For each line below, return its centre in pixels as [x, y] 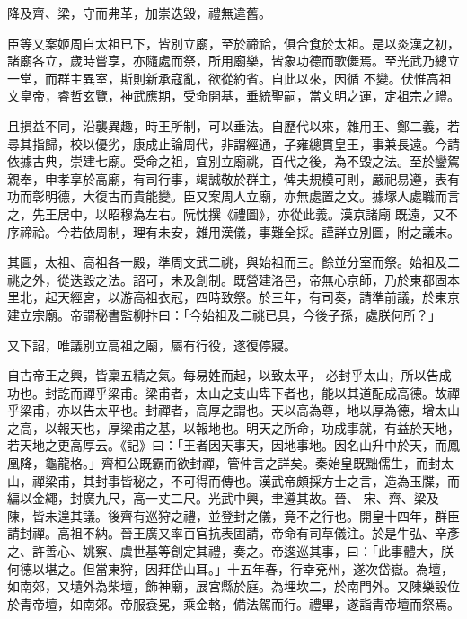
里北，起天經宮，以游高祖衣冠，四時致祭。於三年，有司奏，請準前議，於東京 [233, 297]
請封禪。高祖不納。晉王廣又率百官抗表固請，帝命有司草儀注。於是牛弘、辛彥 [233, 533]
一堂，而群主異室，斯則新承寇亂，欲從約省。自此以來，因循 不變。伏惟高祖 [229, 78]
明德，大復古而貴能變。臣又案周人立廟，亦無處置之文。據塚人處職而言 [252, 196]
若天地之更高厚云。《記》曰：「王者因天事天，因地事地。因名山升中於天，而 [227, 445]
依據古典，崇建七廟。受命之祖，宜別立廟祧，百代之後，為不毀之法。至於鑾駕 [233, 161]
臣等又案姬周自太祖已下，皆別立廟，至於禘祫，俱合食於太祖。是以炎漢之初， [233, 43]
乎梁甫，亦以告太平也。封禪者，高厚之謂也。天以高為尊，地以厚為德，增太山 [233, 410]
